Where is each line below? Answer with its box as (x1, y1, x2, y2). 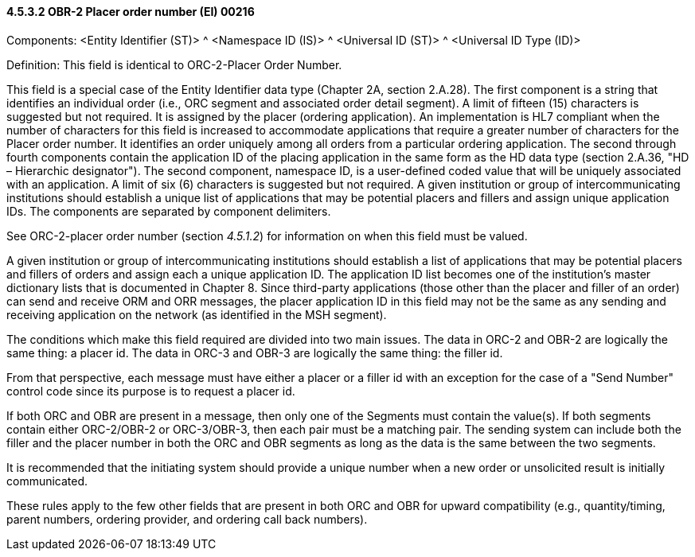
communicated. (6, 473, 88, 488)
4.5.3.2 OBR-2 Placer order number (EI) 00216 (6, 5, 255, 18)
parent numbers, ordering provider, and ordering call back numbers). (6, 512, 368, 526)
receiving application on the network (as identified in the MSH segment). (6, 307, 387, 321)
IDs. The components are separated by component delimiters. (6, 204, 331, 218)
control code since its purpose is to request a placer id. (6, 384, 295, 398)
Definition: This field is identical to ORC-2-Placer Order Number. (6, 57, 342, 72)
